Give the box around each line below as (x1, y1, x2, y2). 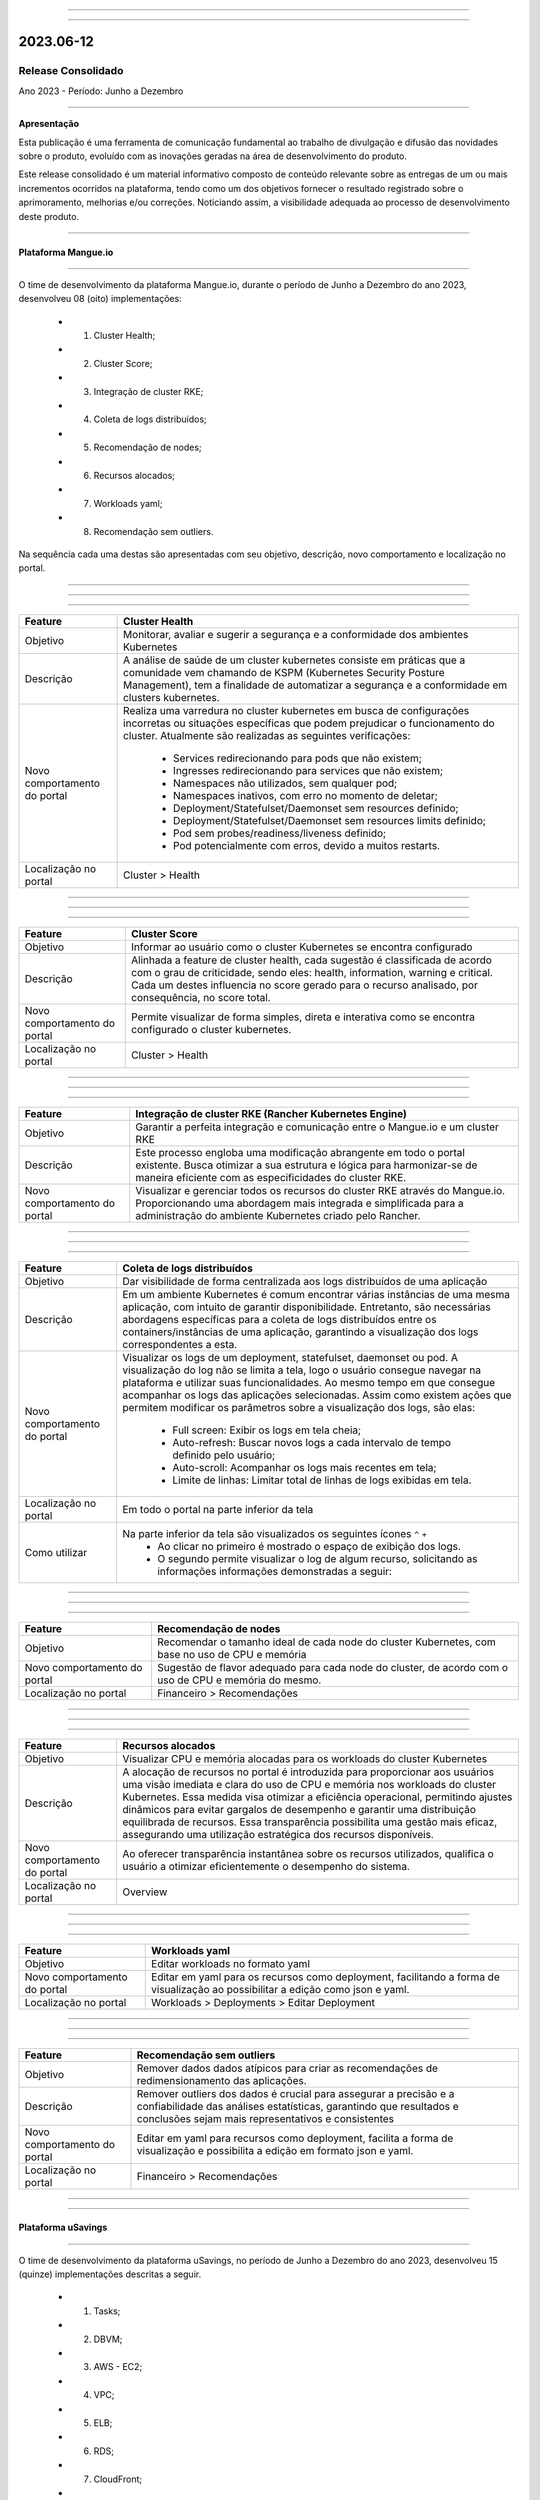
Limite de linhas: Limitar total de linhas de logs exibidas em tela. (171, 1473, 472, 1487)
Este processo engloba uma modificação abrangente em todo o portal (135, 1145, 465, 1159)
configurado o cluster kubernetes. (131, 1022, 292, 1036)
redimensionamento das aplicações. (136, 2073, 307, 2087)
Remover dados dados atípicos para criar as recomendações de (136, 2061, 439, 2075)
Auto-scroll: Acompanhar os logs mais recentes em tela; (171, 1460, 437, 1474)
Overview (121, 1885, 168, 1899)
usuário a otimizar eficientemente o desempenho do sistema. (121, 1859, 410, 1873)
